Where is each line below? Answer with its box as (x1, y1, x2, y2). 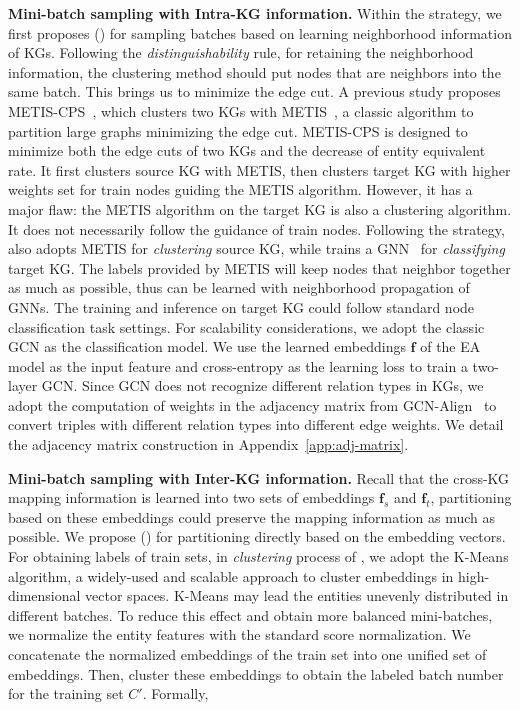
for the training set (8, 683, 124, 704)
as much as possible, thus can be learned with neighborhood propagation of (8, 277, 470, 298)
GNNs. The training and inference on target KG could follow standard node (8, 296, 475, 317)
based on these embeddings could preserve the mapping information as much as (8, 506, 496, 527)
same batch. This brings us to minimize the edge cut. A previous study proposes (8, 81, 501, 102)
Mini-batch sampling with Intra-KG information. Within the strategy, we (8, 3, 502, 23)
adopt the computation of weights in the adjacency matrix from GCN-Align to (8, 394, 497, 415)
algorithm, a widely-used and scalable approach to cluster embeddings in (8, 565, 454, 586)
